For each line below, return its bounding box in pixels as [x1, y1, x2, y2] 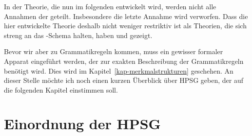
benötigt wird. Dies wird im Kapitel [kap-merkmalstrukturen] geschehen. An [4, 65, 233, 76]
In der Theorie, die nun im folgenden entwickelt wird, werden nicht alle [4, 1, 216, 11]
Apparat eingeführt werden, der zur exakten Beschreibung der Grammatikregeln [4, 56, 244, 66]
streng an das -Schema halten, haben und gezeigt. [4, 30, 153, 40]
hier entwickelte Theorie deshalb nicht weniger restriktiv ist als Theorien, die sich [4, 20, 247, 31]
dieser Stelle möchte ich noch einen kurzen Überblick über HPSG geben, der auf [4, 75, 243, 85]
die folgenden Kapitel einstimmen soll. [4, 84, 118, 95]
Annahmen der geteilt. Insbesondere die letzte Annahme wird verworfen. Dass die [4, 11, 248, 21]
